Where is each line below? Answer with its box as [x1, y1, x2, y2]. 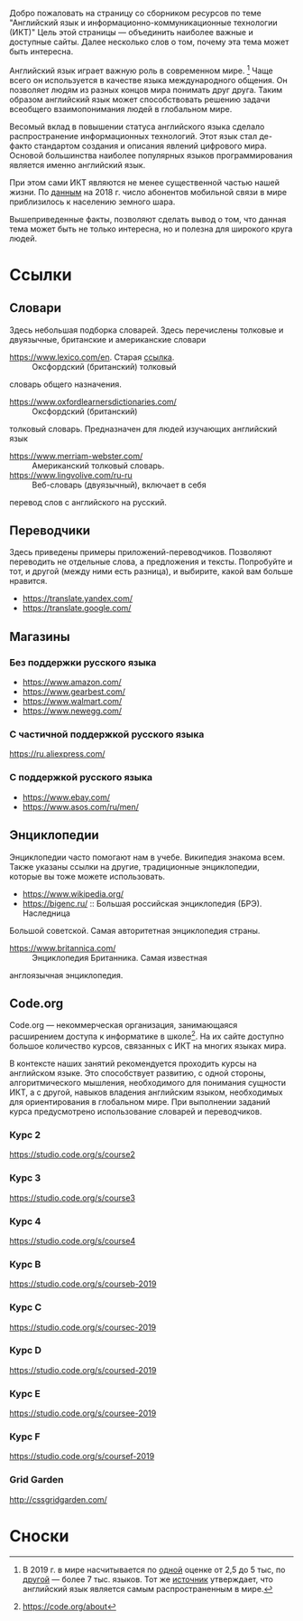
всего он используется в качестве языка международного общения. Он [9, 74, 288, 85]
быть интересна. [9, 46, 74, 57]
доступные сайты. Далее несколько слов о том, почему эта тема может [9, 36, 289, 47]
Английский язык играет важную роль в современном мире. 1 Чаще [9, 63, 273, 76]
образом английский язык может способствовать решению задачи [9, 94, 271, 105]
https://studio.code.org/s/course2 [9, 1149, 135, 1160]
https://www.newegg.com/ [22, 705, 123, 717]
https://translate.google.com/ [22, 603, 132, 614]
